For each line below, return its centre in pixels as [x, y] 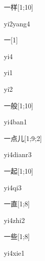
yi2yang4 [17, 23]
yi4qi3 [13, 187]
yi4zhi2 [15, 220]
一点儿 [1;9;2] [23, 138]
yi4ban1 [15, 122]
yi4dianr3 [18, 154]
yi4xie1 [14, 252]
